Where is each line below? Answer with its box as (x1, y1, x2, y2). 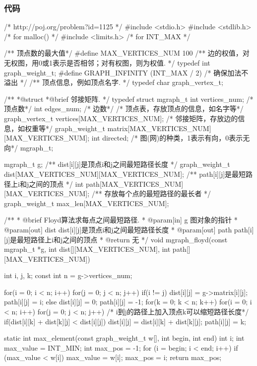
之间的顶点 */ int (29, 178, 84, 189)
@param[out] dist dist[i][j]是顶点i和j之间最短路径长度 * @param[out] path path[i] (4, 224, 254, 234)
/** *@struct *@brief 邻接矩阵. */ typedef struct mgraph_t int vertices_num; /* (4, 93, 254, 104)
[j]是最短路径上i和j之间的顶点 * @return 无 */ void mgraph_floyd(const (4, 234, 228, 244)
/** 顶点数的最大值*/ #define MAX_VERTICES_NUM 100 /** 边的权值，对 (4, 48, 250, 58)
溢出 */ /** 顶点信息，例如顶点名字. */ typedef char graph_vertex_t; (4, 77, 223, 87)
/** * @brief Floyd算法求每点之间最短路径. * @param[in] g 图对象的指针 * (4, 215, 238, 225)
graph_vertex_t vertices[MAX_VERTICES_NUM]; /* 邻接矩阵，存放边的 (4, 113, 238, 123)
